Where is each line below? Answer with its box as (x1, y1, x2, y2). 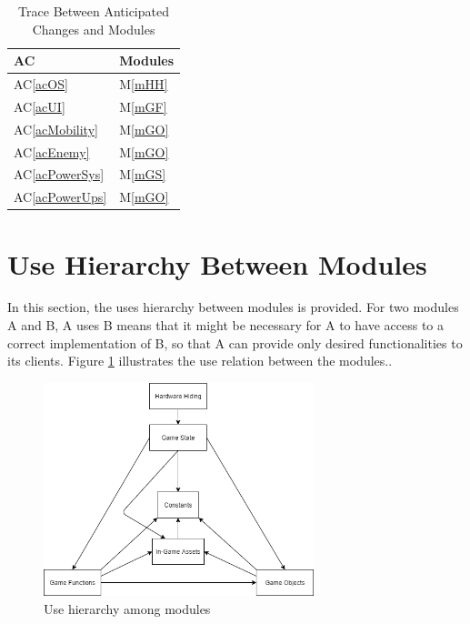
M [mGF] (119, 96, 167, 116)
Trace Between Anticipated (18, 2, 169, 20)
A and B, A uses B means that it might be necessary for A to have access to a (7, 316, 445, 335)
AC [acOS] (14, 75, 68, 94)
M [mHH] (119, 75, 168, 94)
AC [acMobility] (14, 119, 98, 138)
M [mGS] (119, 165, 166, 184)
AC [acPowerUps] (14, 187, 107, 206)
